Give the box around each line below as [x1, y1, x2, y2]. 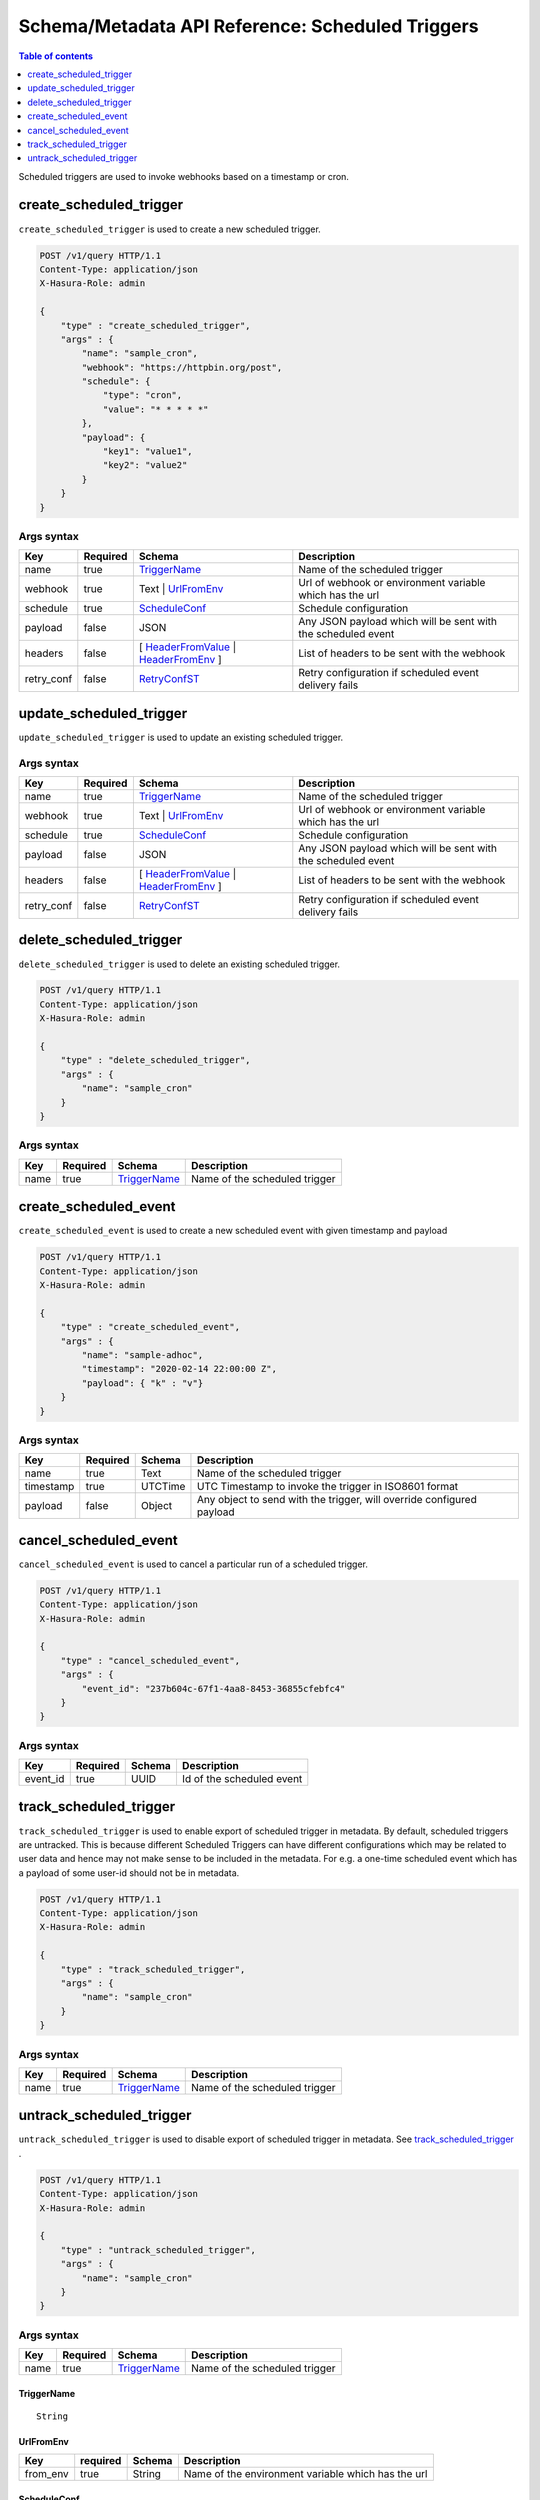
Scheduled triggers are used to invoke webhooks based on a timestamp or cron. [18, 170, 350, 182]
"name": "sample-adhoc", [81, 1349, 204, 1360]
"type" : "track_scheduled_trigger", [60, 1963, 246, 1975]
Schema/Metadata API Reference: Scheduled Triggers [18, 15, 479, 37]
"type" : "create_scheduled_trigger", [60, 320, 251, 331]
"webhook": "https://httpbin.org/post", [81, 361, 283, 373]
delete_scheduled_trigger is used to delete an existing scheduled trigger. [18, 958, 340, 970]
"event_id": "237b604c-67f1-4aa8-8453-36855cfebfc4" [81, 1683, 346, 1694]
